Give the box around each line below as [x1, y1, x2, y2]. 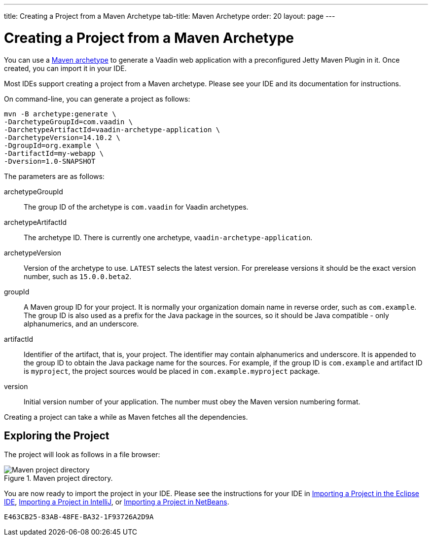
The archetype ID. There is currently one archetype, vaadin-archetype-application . [24, 233, 313, 242]
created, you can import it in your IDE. [4, 64, 127, 72]
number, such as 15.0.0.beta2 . [24, 272, 132, 281]
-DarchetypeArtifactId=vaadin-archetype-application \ [4, 125, 220, 134]
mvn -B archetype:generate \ [4, 109, 116, 118]
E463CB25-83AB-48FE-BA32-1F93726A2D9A [4, 513, 154, 521]
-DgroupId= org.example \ [4, 141, 100, 149]
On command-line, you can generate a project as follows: [4, 94, 190, 103]
